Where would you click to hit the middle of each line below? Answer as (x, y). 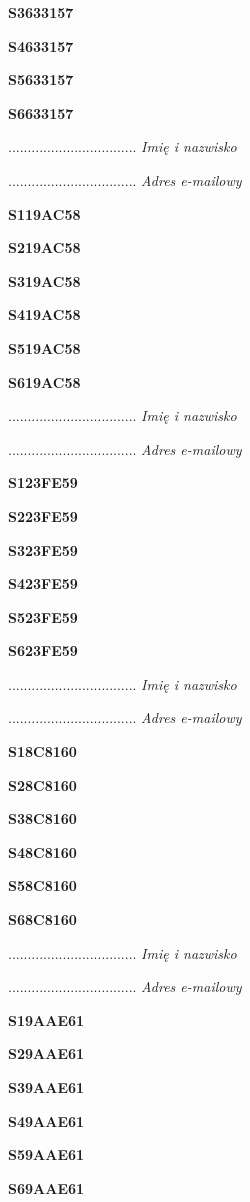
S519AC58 (44, 347)
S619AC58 (44, 381)
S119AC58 (44, 213)
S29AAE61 (46, 1053)
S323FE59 (43, 549)
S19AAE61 (46, 1019)
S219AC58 (44, 247)
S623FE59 (43, 650)
